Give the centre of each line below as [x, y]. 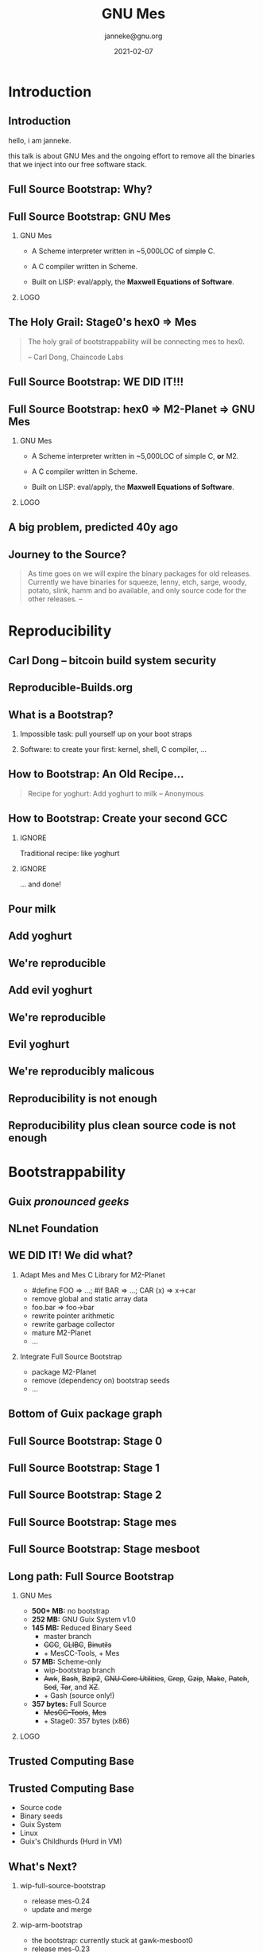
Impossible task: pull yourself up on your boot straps [106, 733]
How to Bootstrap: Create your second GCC [118, 818]
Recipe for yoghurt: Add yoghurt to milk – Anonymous [116, 793]
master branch [67, 1637]
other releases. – [55, 599]
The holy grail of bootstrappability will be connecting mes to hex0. [136, 341]
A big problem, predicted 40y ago [93, 528]
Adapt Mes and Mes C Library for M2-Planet [92, 1274]
